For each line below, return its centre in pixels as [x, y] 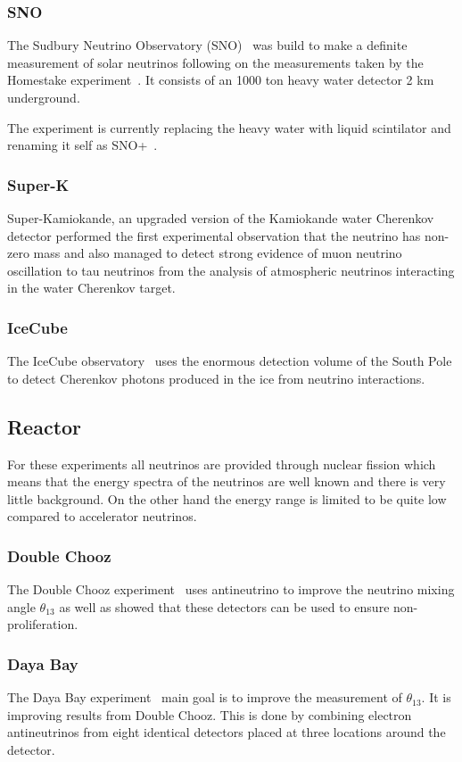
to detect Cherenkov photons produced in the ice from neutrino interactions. [216, 378]
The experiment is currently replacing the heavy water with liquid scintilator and [229, 127]
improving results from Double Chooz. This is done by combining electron [210, 714]
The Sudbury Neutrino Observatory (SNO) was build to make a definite [207, 45]
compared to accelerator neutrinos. [102, 516]
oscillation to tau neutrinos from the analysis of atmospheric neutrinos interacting [231, 270]
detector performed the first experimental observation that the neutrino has [214, 235]
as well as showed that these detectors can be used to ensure [224, 606]
